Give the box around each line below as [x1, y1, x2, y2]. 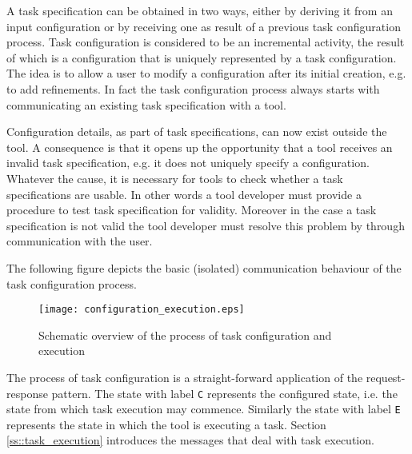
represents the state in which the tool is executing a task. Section [6, 416, 326, 432]
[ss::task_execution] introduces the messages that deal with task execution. [6, 432, 374, 448]
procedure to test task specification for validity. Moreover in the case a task [6, 201, 377, 218]
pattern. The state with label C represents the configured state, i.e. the [51, 384, 398, 401]
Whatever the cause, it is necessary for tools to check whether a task [6, 169, 343, 186]
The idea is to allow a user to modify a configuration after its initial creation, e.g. [6, 65, 406, 82]
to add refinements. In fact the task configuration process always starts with [6, 80, 380, 97]
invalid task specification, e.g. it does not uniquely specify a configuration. [6, 154, 370, 171]
